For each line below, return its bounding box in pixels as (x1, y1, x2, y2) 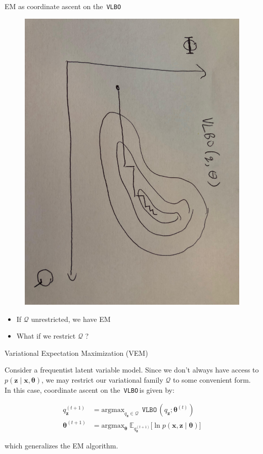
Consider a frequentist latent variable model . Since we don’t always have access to (5, 364, 259, 375)
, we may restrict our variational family (41, 374, 163, 385)
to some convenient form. (172, 374, 251, 385)
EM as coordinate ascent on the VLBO (5, 1, 121, 11)
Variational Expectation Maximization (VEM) (5, 347, 148, 358)
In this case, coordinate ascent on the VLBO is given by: (5, 384, 174, 395)
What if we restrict (16, 331, 76, 341)
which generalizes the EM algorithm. (5, 440, 118, 451)
